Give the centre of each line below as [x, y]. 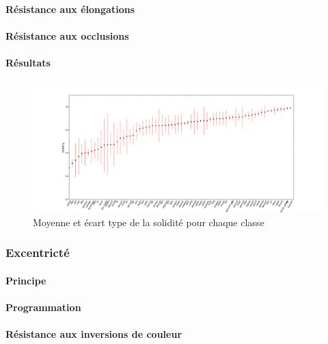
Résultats [28, 62]
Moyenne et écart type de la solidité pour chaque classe [149, 222]
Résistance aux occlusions [67, 35]
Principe [26, 280]
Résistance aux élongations [70, 9]
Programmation [43, 307]
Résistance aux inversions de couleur [94, 334]
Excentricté [38, 253]
